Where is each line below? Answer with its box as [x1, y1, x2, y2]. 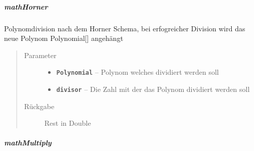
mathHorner [4, 1, 48, 12]
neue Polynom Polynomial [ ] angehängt [4, 33, 123, 43]
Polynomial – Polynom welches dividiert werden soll [56, 67, 219, 77]
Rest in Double [44, 118, 91, 128]
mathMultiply [4, 137, 52, 148]
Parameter [24, 49, 57, 60]
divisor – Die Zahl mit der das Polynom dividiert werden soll [56, 84, 250, 94]
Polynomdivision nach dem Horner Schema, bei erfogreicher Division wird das [4, 23, 245, 33]
